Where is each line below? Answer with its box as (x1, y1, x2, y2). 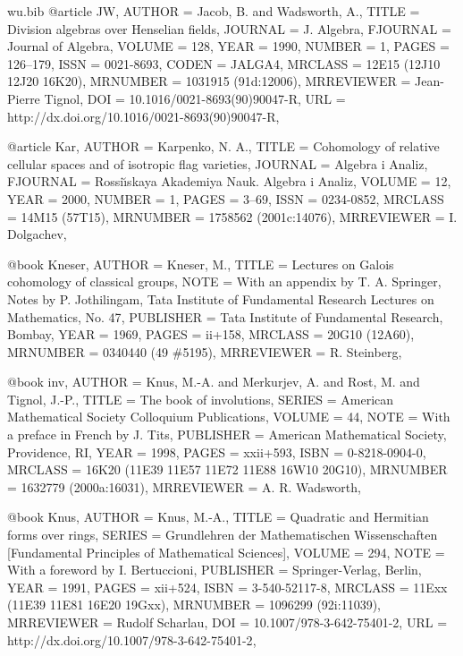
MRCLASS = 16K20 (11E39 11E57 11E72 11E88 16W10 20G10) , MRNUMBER (7, 460, 448, 479)
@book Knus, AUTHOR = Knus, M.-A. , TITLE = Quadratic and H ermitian (7, 507, 429, 526)
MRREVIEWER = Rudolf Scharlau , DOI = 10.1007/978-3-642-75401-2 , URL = (7, 613, 448, 631)
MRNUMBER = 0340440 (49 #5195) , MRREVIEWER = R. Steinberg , (7, 342, 402, 361)
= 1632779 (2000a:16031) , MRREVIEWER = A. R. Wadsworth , (7, 477, 361, 496)
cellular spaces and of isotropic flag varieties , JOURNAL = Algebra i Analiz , (7, 154, 428, 173)
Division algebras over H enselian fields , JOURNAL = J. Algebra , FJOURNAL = (7, 19, 451, 38)
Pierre (7, 89, 40, 107)
